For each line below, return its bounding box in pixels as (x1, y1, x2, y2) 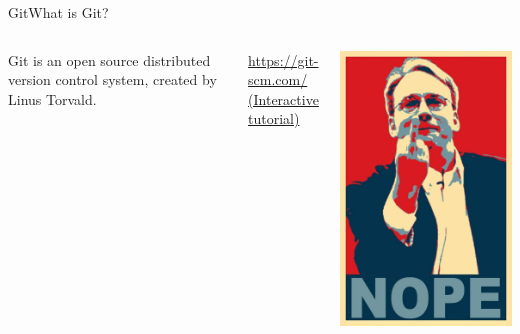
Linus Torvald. (8, 88, 97, 109)
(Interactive (248, 88, 319, 109)
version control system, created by (8, 69, 217, 90)
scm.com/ (248, 69, 308, 90)
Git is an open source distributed (8, 49, 211, 70)
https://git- (248, 49, 319, 70)
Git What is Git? (8, 2, 109, 22)
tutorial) (248, 108, 300, 129)
